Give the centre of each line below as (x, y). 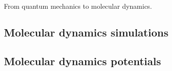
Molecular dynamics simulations (86, 32)
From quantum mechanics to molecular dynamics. (78, 6)
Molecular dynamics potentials (83, 61)
